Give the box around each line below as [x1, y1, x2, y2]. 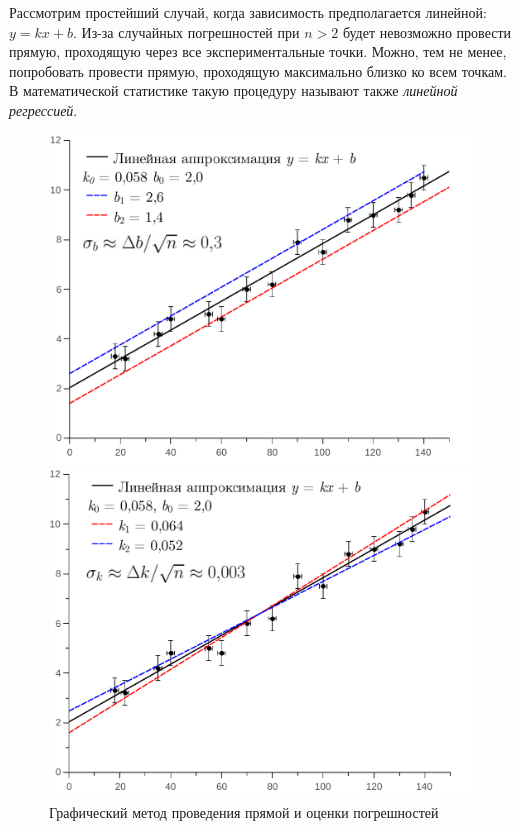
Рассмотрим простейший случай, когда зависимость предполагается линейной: [9, 2, 487, 22]
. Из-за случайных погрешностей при [72, 21, 300, 42]
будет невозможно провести [342, 21, 512, 42]
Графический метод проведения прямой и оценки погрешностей [49, 802, 439, 823]
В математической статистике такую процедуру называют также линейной [9, 80, 458, 101]
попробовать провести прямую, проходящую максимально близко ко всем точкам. [9, 60, 507, 81]
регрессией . [9, 99, 78, 120]
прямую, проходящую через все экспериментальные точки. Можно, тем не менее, [9, 41, 507, 62]
